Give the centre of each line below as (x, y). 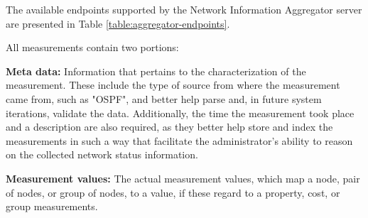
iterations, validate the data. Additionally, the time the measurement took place (180, 113)
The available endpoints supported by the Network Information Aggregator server (184, 9)
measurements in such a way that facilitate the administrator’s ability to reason (179, 140)
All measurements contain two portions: (92, 47)
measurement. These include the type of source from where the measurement (173, 85)
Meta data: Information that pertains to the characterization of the (156, 71)
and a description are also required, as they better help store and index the (169, 127)
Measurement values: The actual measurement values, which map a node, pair (183, 178)
